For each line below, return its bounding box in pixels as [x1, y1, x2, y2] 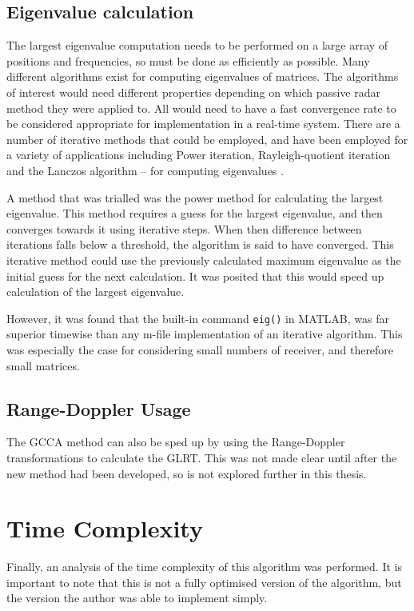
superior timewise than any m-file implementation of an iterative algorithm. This [6, 325, 403, 342]
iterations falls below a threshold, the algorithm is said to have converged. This [6, 236, 394, 253]
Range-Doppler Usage [6, 396, 191, 421]
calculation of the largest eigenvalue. [6, 283, 185, 300]
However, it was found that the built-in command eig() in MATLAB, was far [6, 309, 389, 326]
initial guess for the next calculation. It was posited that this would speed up [6, 267, 384, 284]
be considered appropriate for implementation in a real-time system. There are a [6, 115, 400, 132]
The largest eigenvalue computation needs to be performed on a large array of [6, 37, 388, 54]
